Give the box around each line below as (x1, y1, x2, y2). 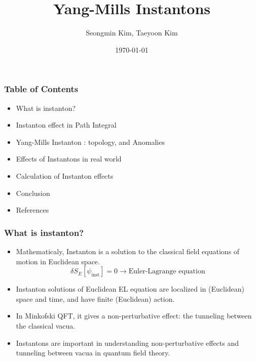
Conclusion (16, 187, 50, 198)
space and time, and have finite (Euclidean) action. (16, 293, 175, 304)
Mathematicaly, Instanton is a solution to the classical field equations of (16, 246, 240, 256)
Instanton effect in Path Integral (16, 119, 117, 130)
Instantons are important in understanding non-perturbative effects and (16, 337, 239, 348)
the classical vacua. (16, 320, 76, 331)
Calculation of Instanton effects (16, 170, 114, 181)
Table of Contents (4, 83, 79, 95)
